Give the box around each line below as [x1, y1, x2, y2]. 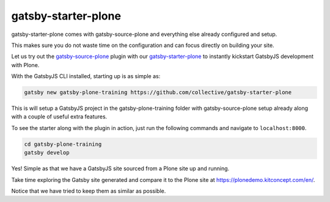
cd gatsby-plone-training [24, 140, 102, 148]
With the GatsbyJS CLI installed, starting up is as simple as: [11, 73, 161, 80]
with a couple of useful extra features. [11, 113, 108, 120]
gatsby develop [24, 150, 70, 156]
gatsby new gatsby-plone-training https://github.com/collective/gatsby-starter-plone [24, 89, 292, 96]
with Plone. [11, 61, 40, 68]
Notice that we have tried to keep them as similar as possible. [11, 187, 166, 195]
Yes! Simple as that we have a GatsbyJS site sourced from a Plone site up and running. [11, 165, 230, 172]
